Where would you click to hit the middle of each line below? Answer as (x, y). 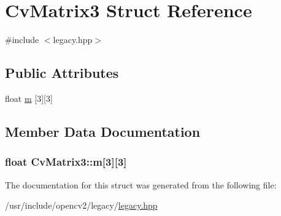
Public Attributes (62, 73)
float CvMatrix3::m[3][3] (66, 162)
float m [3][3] (29, 98)
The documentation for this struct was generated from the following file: (141, 184)
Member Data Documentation (103, 131)
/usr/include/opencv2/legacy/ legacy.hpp (81, 205)
